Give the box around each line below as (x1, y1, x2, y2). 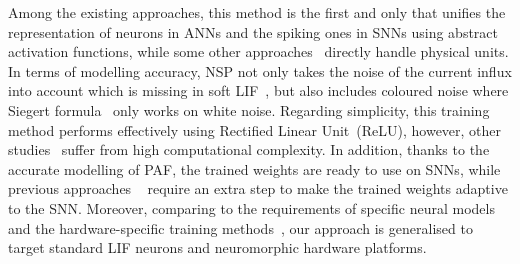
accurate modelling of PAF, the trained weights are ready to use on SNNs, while (8, 158, 501, 179)
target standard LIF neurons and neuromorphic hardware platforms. (8, 237, 427, 258)
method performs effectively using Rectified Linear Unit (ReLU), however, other (8, 119, 502, 140)
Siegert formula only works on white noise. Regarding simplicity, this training (8, 99, 490, 120)
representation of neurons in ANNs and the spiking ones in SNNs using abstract (8, 21, 499, 42)
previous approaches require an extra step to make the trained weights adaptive (8, 178, 508, 199)
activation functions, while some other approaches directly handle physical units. (8, 41, 509, 62)
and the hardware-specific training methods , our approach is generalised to (8, 217, 473, 238)
